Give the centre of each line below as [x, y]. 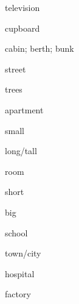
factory [18, 294]
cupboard [22, 28]
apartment [24, 109]
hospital [20, 273]
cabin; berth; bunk [39, 48]
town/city [23, 253]
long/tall [21, 151]
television [22, 7]
